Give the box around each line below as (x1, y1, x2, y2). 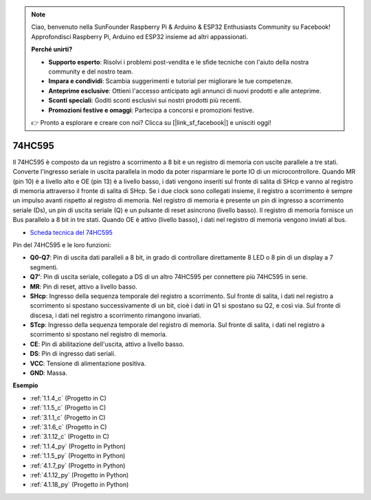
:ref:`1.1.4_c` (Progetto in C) (30, 394, 106, 402)
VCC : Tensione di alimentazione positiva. (30, 359, 146, 367)
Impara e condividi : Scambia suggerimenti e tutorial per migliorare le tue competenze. (48, 77, 293, 85)
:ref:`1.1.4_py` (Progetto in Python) (30, 442, 126, 450)
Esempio (12, 381, 38, 389)
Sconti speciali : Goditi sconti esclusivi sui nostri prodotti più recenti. (48, 96, 242, 104)
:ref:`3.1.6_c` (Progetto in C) (30, 422, 107, 431)
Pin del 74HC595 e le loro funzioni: (12, 240, 111, 249)
